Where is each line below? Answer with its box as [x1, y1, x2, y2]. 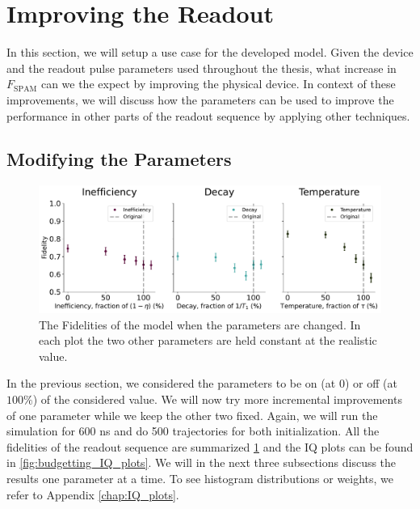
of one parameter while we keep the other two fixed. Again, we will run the [6, 406, 378, 423]
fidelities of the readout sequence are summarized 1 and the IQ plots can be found [6, 438, 414, 455]
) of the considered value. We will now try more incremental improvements [32, 391, 402, 408]
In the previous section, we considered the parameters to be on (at [6, 375, 336, 392]
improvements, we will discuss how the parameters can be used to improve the [6, 91, 394, 108]
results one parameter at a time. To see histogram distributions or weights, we [6, 469, 394, 486]
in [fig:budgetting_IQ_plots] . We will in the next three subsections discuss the [6, 454, 397, 471]
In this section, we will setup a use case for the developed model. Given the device [6, 44, 414, 61]
